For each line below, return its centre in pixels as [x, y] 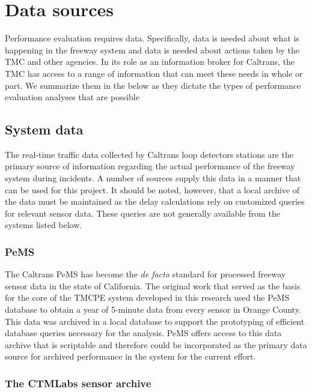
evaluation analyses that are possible [72, 97]
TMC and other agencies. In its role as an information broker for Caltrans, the [150, 62]
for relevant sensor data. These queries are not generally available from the [142, 213]
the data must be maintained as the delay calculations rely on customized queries [155, 201]
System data [44, 129]
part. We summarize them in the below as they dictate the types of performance [153, 85]
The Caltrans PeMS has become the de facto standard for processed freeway [145, 274]
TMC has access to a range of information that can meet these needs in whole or [154, 73]
